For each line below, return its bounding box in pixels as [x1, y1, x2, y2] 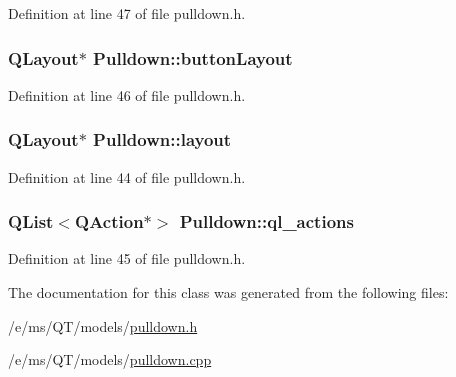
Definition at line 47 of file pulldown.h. [8, 3, 246, 23]
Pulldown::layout [93, 127, 232, 152]
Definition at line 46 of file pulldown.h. [8, 84, 246, 105]
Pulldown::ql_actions [179, 209, 354, 234]
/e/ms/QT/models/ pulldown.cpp [8, 349, 212, 370]
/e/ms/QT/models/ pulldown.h [8, 315, 198, 336]
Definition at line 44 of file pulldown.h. [8, 166, 246, 187]
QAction [75, 209, 144, 234]
